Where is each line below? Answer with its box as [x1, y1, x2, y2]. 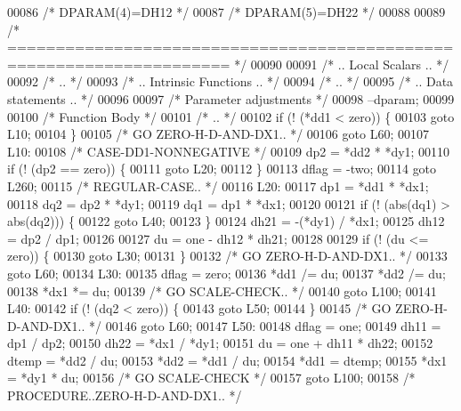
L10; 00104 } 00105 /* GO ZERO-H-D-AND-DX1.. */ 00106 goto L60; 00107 [7, 125, 429, 143]
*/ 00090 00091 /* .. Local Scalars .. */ [234, 54, 449, 73]
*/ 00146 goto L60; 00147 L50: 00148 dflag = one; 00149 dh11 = [88, 316, 441, 334]
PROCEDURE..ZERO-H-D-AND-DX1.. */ [7, 386, 242, 405]
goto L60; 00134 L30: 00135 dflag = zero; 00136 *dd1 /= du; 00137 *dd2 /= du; [7, 263, 446, 282]
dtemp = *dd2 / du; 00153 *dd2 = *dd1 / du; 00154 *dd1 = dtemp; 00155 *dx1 [7, 351, 448, 369]
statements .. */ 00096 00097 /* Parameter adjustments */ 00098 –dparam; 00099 [7, 89, 455, 108]
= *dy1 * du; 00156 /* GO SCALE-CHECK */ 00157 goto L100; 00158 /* [7, 368, 416, 387]
